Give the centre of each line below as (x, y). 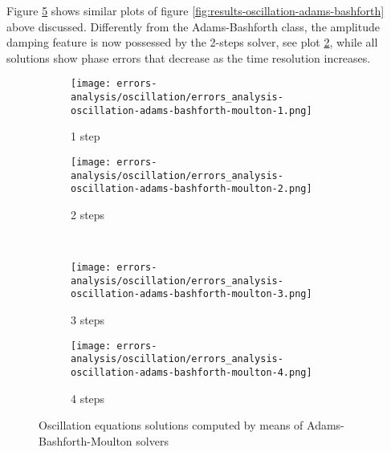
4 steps (88, 398)
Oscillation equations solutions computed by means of (171, 425)
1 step (86, 136)
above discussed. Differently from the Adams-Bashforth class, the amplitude (193, 26)
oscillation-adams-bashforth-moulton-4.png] (191, 372)
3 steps (88, 320)
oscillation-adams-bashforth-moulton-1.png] (191, 110)
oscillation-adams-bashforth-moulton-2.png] (191, 189)
